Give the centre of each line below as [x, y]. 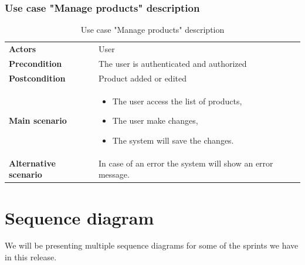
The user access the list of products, [177, 101]
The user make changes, [155, 120]
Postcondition [37, 78]
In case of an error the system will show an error [186, 163]
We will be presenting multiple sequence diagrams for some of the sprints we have [152, 245]
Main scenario [38, 120]
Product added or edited [142, 78]
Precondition [35, 63]
